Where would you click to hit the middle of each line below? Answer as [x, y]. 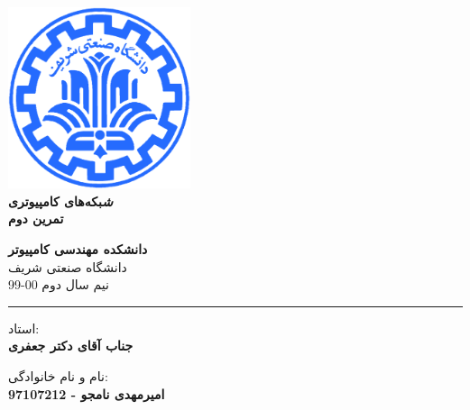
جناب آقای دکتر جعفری [71, 346]
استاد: [24, 328]
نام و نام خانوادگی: [58, 375]
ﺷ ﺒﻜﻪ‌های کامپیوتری [60, 200]
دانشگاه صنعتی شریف [68, 266]
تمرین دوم [36, 219]
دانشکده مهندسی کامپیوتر [78, 248]
